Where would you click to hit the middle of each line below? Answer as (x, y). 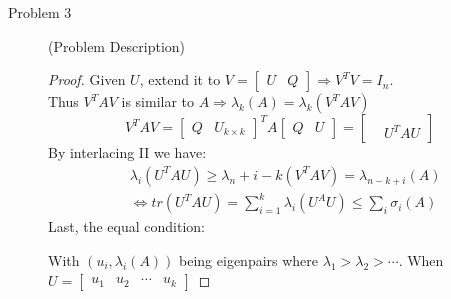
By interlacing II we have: (127, 152)
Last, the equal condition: (127, 226)
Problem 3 (40, 12)
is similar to (158, 101)
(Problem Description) (117, 45)
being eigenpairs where (249, 259)
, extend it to (180, 79)
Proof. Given (87, 79)
